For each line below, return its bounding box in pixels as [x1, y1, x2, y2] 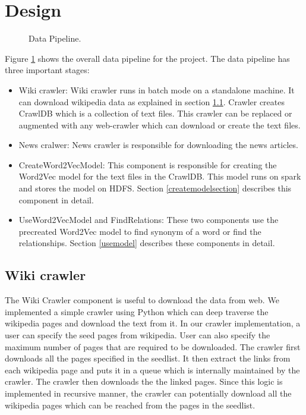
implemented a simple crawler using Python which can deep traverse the [5, 305, 269, 317]
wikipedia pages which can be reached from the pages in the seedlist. [5, 398, 255, 411]
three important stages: [5, 64, 90, 76]
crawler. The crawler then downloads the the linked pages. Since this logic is [5, 375, 283, 388]
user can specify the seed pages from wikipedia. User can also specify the [5, 329, 270, 341]
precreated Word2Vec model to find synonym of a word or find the [18, 225, 261, 237]
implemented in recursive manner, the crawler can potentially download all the [5, 386, 292, 399]
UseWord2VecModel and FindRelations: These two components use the [18, 213, 279, 226]
